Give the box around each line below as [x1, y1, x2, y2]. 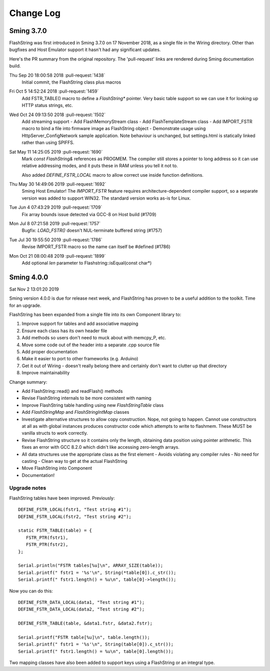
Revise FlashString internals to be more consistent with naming [21, 395, 152, 401]
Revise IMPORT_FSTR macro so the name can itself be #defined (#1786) [21, 244, 171, 250]
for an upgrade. [9, 302, 41, 308]
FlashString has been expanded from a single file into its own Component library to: [9, 312, 181, 318]
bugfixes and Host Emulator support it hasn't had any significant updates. [9, 47, 161, 53]
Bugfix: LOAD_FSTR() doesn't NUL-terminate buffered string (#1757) [21, 228, 162, 234]
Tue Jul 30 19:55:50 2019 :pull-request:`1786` [9, 237, 102, 243]
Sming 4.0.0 [9, 273, 48, 281]
